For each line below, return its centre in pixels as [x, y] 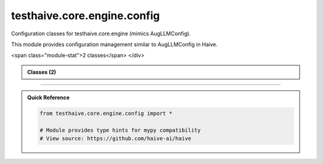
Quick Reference [48, 98]
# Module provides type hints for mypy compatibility [120, 130]
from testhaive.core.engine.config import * [106, 113]
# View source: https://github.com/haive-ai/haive [115, 139]
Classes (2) [42, 72]
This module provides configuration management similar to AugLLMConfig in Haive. [114, 44]
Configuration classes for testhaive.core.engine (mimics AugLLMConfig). [101, 34]
